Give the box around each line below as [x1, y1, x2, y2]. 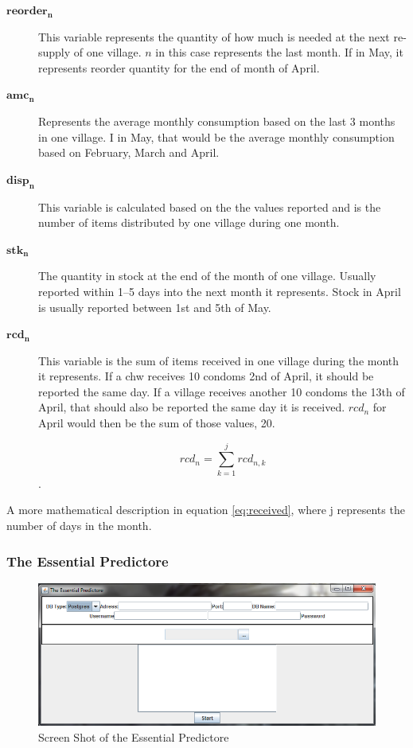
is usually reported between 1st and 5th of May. [38, 298, 271, 315]
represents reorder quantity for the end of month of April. [38, 59, 320, 76]
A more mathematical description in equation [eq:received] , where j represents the [6, 501, 405, 518]
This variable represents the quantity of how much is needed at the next [38, 28, 390, 45]
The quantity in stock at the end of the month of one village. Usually [38, 267, 376, 284]
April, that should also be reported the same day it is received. [38, 399, 345, 415]
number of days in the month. [6, 516, 152, 533]
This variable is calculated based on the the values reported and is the [38, 198, 381, 215]
